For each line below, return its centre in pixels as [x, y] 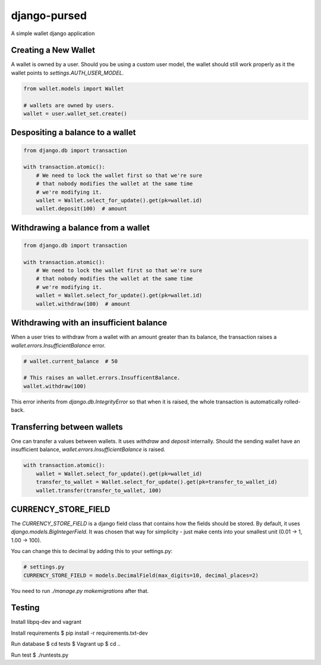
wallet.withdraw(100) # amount [83, 304]
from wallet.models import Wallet [74, 88]
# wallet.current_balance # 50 [71, 361]
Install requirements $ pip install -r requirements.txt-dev [79, 633]
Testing [25, 608]
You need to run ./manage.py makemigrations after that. [80, 591]
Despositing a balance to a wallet [73, 133]
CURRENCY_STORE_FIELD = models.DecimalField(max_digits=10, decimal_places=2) [141, 575]
